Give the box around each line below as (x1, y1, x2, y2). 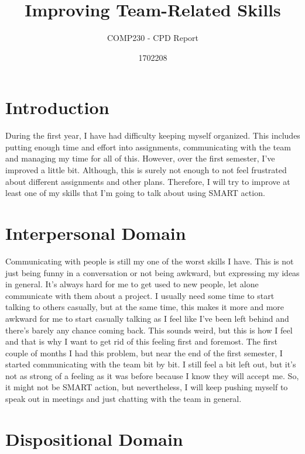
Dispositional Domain (5, 427, 183, 450)
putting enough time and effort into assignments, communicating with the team (5, 140, 291, 153)
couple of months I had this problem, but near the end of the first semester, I (5, 346, 283, 359)
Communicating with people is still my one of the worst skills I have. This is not (5, 254, 294, 267)
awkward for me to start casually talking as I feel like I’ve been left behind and (5, 312, 289, 324)
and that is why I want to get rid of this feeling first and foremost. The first (5, 335, 277, 348)
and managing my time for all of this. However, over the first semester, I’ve (5, 152, 275, 164)
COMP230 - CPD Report (107, 32, 198, 44)
